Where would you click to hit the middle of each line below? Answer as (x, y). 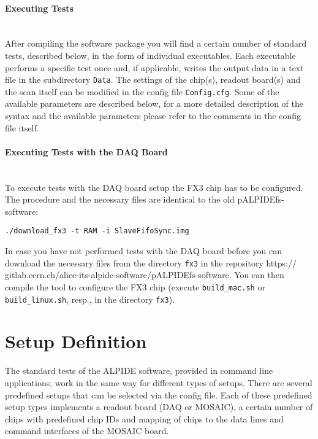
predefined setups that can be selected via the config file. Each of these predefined (159, 394)
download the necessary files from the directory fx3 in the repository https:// (151, 262)
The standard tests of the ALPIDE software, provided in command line (139, 371)
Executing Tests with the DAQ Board (86, 151)
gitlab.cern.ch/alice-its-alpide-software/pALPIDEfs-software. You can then (145, 275)
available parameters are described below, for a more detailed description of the (154, 103)
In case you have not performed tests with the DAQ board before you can (144, 251)
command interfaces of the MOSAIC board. (87, 431)
